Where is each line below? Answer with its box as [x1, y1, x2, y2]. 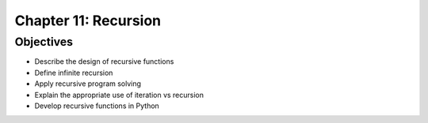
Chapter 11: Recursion [14, 12, 162, 29]
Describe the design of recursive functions [34, 57, 174, 66]
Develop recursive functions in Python [34, 101, 160, 110]
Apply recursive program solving [34, 79, 142, 88]
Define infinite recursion [34, 68, 113, 77]
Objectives [14, 35, 74, 49]
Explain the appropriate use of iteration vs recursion [34, 90, 204, 99]
